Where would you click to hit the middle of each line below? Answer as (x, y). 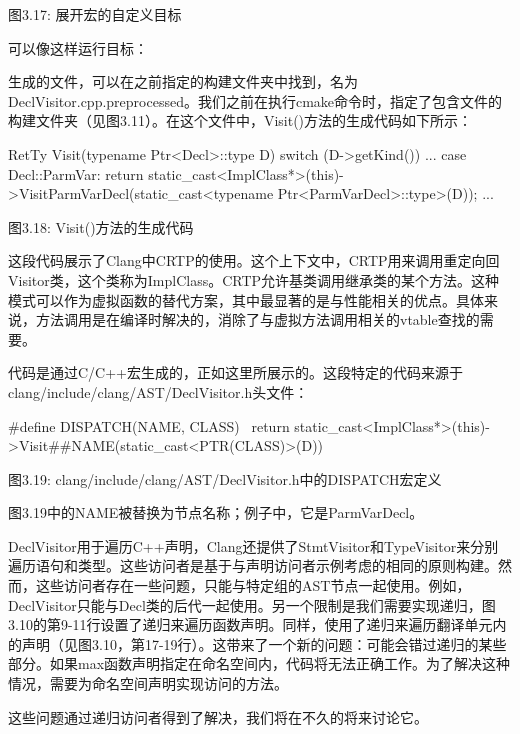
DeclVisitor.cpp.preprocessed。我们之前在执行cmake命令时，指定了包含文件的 (255, 100)
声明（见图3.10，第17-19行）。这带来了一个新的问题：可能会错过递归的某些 (264, 643)
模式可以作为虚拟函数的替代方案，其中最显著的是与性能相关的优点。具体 (246, 299)
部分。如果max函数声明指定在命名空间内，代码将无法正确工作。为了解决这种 (259, 663)
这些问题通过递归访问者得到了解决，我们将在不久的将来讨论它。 (218, 716)
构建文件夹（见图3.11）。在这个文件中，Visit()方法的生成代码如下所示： (240, 120)
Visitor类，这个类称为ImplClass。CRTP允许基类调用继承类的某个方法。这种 (254, 279)
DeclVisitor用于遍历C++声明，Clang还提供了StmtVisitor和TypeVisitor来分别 (253, 545)
